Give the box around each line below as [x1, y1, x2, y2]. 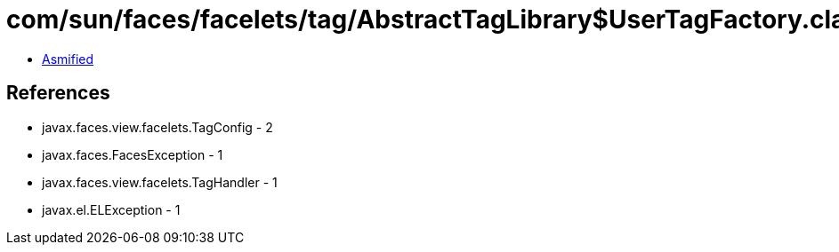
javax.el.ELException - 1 [42, 201, 181, 217]
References [6, 82, 110, 105]
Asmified [42, 51, 94, 67]
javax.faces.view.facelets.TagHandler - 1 [42, 174, 278, 190]
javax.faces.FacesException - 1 [42, 146, 223, 162]
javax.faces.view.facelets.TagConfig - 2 [42, 119, 273, 135]
